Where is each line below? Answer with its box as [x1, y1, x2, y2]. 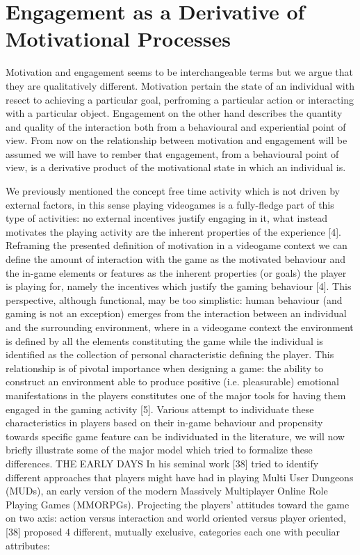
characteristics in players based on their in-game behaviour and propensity [6, 415, 323, 430]
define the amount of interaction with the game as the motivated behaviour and [6, 252, 345, 266]
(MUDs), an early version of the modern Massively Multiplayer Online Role [6, 483, 328, 498]
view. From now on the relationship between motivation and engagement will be [6, 133, 347, 147]
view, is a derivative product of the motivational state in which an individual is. [6, 160, 346, 175]
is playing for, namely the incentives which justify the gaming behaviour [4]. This [6, 279, 352, 293]
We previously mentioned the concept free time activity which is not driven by [6, 184, 340, 198]
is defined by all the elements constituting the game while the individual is [6, 333, 323, 348]
